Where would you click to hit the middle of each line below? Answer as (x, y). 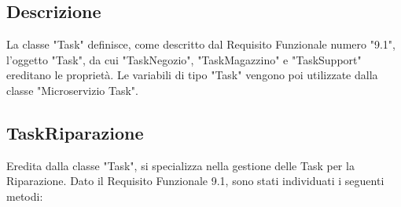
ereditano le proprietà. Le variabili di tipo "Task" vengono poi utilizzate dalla (192, 75)
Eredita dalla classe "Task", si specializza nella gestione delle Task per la (180, 165)
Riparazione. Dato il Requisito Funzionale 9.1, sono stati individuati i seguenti (195, 181)
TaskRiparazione (75, 132)
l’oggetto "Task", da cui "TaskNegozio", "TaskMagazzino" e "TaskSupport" (184, 59)
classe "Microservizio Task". (72, 90)
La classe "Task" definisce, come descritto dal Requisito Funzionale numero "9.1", (201, 44)
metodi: (25, 196)
